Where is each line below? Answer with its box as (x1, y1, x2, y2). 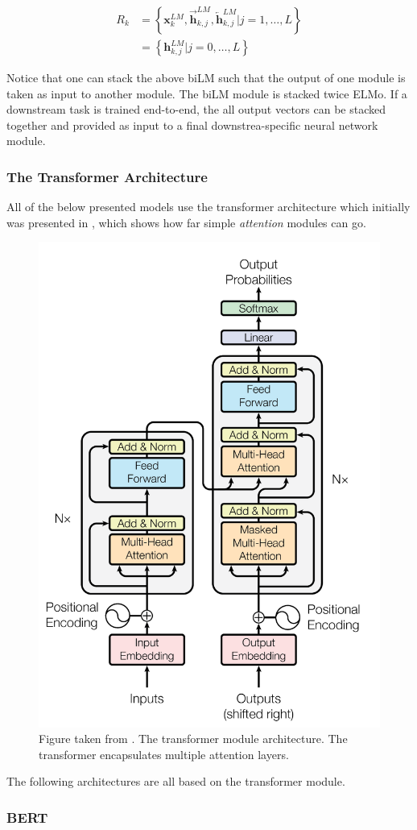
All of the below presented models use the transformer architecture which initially (6, 198, 411, 215)
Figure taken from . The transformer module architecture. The (39, 730, 348, 747)
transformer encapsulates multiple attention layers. (39, 745, 289, 762)
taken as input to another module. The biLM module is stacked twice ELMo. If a (6, 85, 407, 102)
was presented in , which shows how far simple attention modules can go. (6, 214, 366, 230)
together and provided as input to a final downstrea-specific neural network (6, 116, 378, 133)
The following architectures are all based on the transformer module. (6, 773, 345, 790)
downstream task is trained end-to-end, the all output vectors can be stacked (6, 101, 386, 118)
